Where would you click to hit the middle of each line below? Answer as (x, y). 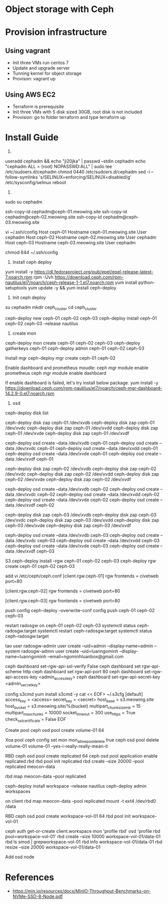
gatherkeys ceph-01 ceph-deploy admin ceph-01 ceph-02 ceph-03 (75, 348)
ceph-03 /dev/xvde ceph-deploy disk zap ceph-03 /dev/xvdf (68, 525)
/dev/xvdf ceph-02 (35, 505)
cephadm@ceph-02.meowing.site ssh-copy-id (53, 217)
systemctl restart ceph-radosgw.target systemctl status (95, 631)
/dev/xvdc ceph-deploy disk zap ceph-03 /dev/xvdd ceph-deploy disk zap (82, 520)
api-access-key (21, 677)
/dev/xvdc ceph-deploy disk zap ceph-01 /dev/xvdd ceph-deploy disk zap (82, 428)
